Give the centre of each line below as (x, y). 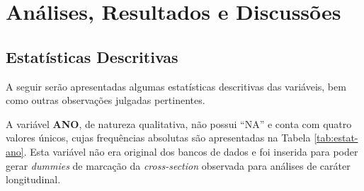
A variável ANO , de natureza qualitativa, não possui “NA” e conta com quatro (179, 123)
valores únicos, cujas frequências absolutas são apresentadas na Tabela (158, 138)
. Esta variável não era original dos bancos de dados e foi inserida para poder (191, 151)
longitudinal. (33, 179)
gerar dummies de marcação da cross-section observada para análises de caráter (178, 165)
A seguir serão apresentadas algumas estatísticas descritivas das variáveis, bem (176, 86)
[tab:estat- (336, 138)
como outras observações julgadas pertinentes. (106, 100)
